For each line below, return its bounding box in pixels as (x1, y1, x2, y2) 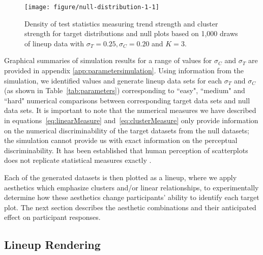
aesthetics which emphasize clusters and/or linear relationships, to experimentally (4, 182, 259, 192)
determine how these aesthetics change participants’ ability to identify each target (4, 192, 259, 203)
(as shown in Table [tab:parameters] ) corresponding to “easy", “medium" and (4, 85, 245, 96)
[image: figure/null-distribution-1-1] (24, 4, 159, 11)
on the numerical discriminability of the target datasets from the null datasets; (4, 125, 249, 135)
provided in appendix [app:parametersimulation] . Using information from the (4, 65, 244, 76)
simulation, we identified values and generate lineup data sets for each (4, 75, 222, 86)
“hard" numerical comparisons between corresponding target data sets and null (4, 95, 250, 105)
